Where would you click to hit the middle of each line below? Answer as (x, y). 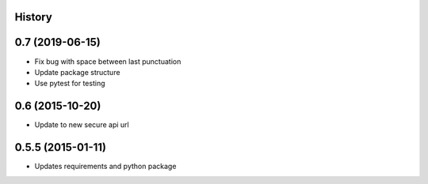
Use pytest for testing (70, 84)
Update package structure (77, 72)
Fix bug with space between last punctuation (108, 61)
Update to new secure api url (82, 125)
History (34, 17)
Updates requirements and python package (105, 167)
